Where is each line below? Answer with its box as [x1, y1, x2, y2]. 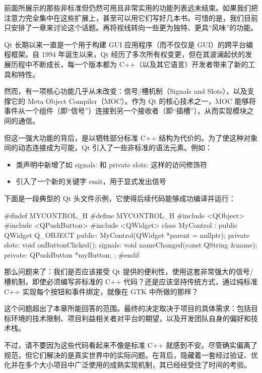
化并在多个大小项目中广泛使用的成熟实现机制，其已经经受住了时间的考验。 [4, 359, 251, 370]
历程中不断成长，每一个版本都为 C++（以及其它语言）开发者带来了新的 [11, 58, 248, 69]
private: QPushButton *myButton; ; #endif [4, 249, 140, 260]
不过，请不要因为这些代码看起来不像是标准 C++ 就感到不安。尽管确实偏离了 [4, 340, 258, 350]
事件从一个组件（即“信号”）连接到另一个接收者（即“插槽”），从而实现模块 [4, 105, 247, 116]
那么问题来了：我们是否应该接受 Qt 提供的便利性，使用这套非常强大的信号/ [4, 266, 253, 277]
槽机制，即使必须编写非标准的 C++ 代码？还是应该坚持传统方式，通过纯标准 [4, 276, 258, 287]
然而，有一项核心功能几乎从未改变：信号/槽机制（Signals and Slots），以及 [4, 86, 247, 96]
